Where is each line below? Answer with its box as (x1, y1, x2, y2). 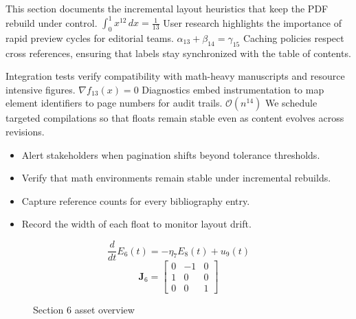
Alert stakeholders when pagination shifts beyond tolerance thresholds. (21, 147, 320, 162)
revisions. (5, 124, 45, 139)
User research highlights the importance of (163, 15, 342, 30)
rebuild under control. (5, 15, 98, 30)
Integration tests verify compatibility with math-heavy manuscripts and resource (5, 69, 345, 83)
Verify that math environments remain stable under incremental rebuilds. (21, 170, 331, 185)
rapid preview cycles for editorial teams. (5, 30, 174, 45)
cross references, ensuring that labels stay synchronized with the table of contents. (5, 45, 351, 60)
